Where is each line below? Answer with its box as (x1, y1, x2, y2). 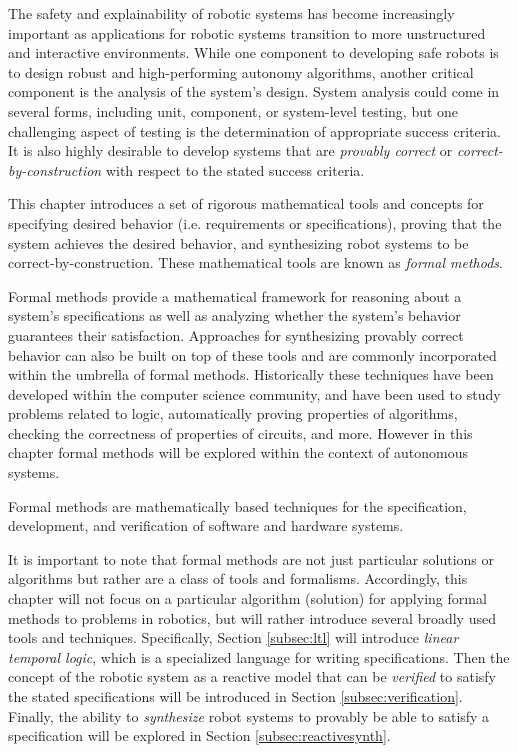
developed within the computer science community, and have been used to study (8, 383, 501, 404)
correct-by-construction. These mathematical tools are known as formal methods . (8, 252, 503, 273)
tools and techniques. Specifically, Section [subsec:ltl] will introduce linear (8, 627, 459, 648)
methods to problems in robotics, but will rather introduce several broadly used (8, 607, 496, 628)
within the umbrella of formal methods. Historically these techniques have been (8, 364, 494, 385)
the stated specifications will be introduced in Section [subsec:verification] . (8, 686, 463, 706)
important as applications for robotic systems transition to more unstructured (8, 22, 486, 43)
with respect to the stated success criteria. (105, 159, 365, 180)
